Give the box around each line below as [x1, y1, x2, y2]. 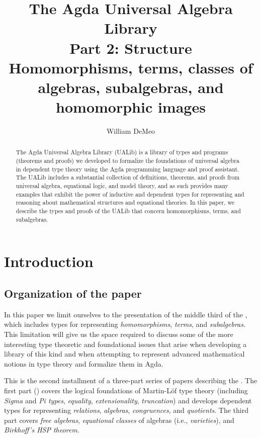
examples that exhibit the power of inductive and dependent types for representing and [16, 190, 244, 198]
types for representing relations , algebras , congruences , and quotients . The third [4, 405, 248, 415]
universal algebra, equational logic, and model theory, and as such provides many [16, 182, 229, 190]
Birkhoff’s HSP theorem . [4, 424, 79, 435]
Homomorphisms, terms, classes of [9, 57, 253, 77]
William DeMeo [106, 126, 155, 136]
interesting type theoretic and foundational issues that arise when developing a [4, 338, 247, 349]
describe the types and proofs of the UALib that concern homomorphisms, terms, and [16, 207, 241, 215]
